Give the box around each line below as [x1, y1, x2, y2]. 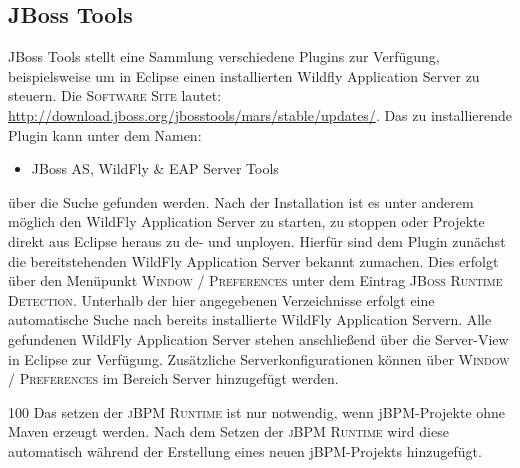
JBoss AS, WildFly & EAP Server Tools [31, 158, 279, 179]
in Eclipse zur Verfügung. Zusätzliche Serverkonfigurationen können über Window [8, 348, 510, 369]
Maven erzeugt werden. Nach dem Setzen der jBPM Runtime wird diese [8, 421, 449, 442]
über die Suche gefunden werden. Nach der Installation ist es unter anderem [8, 191, 474, 212]
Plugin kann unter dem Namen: [8, 124, 202, 145]
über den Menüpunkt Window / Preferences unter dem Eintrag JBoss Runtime [8, 270, 503, 291]
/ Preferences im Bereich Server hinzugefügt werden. [8, 368, 339, 389]
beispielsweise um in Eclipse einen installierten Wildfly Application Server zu [8, 65, 480, 86]
